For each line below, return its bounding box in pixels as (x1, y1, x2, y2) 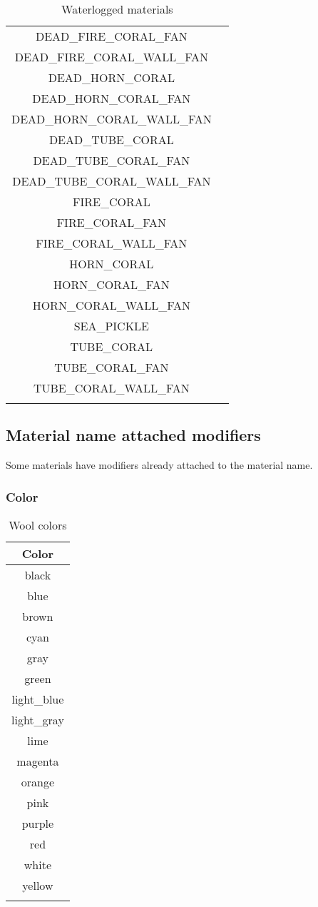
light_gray (11, 711, 64, 729)
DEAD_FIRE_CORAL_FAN (36, 28, 188, 44)
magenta (16, 753, 59, 770)
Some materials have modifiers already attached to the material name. (6, 457, 313, 472)
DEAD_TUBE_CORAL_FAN (33, 152, 190, 168)
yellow (22, 877, 53, 894)
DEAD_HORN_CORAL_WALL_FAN (11, 111, 212, 127)
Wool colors (9, 517, 67, 534)
